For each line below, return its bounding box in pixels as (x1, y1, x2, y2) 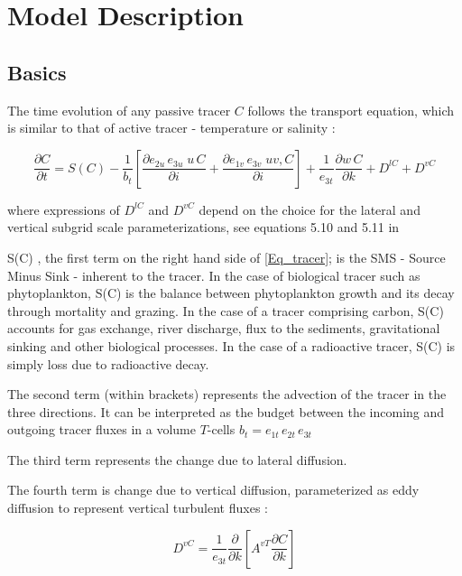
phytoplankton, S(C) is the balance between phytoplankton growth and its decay (7, 283, 455, 302)
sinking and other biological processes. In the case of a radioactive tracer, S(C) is (7, 336, 456, 355)
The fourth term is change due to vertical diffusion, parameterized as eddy (7, 480, 420, 499)
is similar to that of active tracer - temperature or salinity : (7, 118, 336, 137)
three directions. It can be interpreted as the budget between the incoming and (7, 402, 445, 421)
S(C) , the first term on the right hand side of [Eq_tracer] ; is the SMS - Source (7, 247, 446, 266)
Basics (7, 58, 67, 86)
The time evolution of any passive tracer (7, 100, 231, 119)
